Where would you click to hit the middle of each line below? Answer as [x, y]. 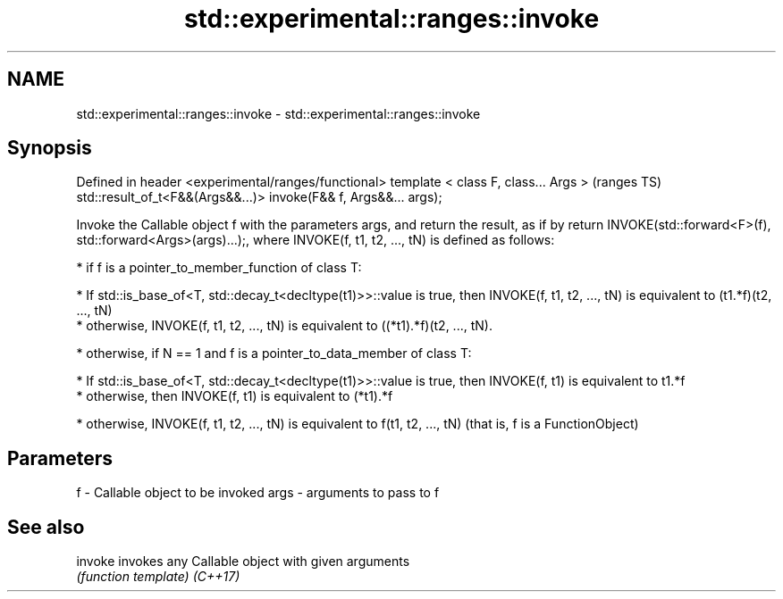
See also [46, 527]
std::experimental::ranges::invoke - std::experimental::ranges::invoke [278, 113]
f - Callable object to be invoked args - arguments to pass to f [258, 493]
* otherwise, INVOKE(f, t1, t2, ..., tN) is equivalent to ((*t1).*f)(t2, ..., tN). [284, 326]
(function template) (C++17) [158, 577]
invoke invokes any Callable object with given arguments [243, 562]
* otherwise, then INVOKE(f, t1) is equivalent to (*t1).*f [235, 396]
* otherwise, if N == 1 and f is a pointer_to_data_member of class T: [274, 354]
